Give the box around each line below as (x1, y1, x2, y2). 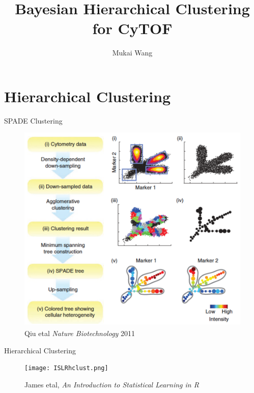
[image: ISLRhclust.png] (24, 365, 108, 372)
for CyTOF (92, 18, 173, 39)
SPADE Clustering (4, 115, 63, 126)
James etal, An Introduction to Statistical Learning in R (24, 379, 199, 390)
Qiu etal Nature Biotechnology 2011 (24, 328, 135, 339)
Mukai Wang (112, 47, 153, 58)
